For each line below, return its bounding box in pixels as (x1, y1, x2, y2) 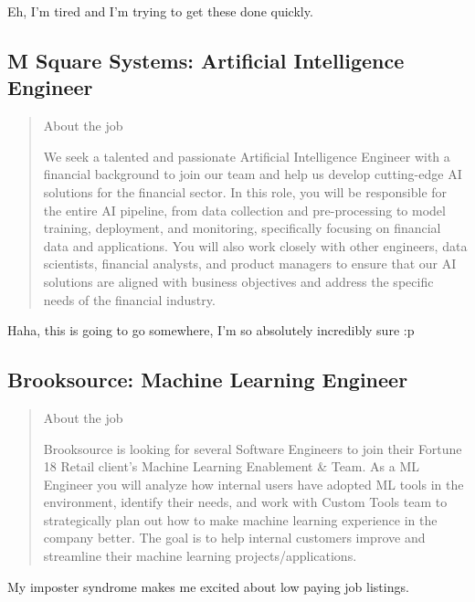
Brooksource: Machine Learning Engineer (7, 365, 408, 394)
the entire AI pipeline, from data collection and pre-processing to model (43, 200, 446, 219)
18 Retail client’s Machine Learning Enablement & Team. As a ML (43, 457, 420, 476)
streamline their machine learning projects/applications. (43, 546, 357, 565)
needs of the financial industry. (43, 290, 216, 309)
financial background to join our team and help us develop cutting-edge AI (43, 164, 462, 184)
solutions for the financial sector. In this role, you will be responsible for (43, 182, 448, 201)
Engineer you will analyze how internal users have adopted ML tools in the (43, 474, 464, 493)
